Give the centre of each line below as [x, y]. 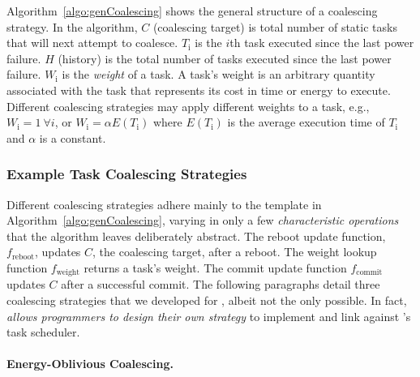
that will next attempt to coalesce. [92, 43]
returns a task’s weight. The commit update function [215, 267]
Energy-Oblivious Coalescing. [90, 364]
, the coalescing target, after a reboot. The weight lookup [235, 252]
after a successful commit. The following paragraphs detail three [221, 284]
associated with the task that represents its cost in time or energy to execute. [199, 90]
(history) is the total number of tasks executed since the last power [225, 58]
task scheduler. [43, 332]
